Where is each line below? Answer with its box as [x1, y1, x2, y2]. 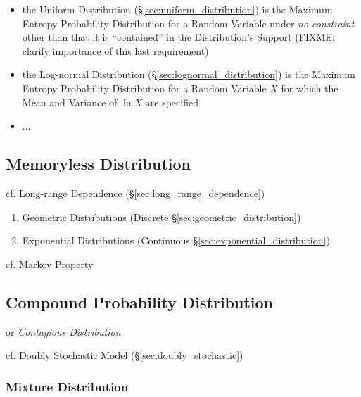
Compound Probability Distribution [6, 291, 274, 313]
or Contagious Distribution [6, 324, 121, 339]
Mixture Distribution [6, 377, 129, 395]
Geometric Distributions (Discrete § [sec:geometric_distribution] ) [22, 209, 301, 224]
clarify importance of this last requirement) [22, 43, 209, 58]
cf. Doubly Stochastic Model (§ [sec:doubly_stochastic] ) [6, 348, 243, 363]
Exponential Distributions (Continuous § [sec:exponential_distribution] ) [22, 233, 330, 248]
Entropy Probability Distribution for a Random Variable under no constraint [22, 15, 355, 30]
